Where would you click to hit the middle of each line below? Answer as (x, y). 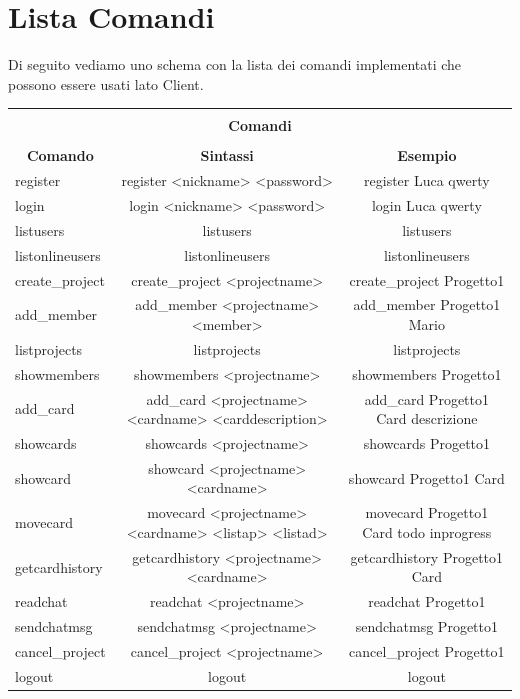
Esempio (427, 155)
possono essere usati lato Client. (106, 83)
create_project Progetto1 (427, 279)
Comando (60, 155)
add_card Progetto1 (427, 398)
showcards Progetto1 (427, 443)
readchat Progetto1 (427, 601)
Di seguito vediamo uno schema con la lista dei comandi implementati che (235, 64)
